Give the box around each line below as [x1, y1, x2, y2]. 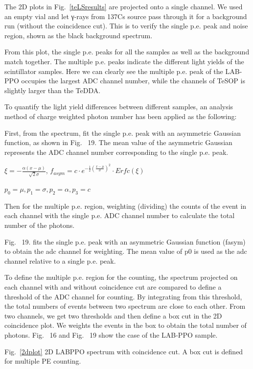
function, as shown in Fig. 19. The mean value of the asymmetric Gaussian [4, 137, 232, 148]
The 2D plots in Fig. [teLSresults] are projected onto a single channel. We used [4, 1, 243, 11]
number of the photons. [4, 220, 75, 230]
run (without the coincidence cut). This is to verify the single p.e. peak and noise [4, 21, 248, 31]
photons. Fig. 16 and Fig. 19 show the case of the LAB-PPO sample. [4, 330, 218, 340]
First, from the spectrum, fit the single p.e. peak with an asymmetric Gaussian [4, 127, 241, 138]
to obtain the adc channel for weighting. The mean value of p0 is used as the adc [4, 246, 247, 256]
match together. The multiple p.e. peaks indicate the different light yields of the [4, 56, 244, 66]
